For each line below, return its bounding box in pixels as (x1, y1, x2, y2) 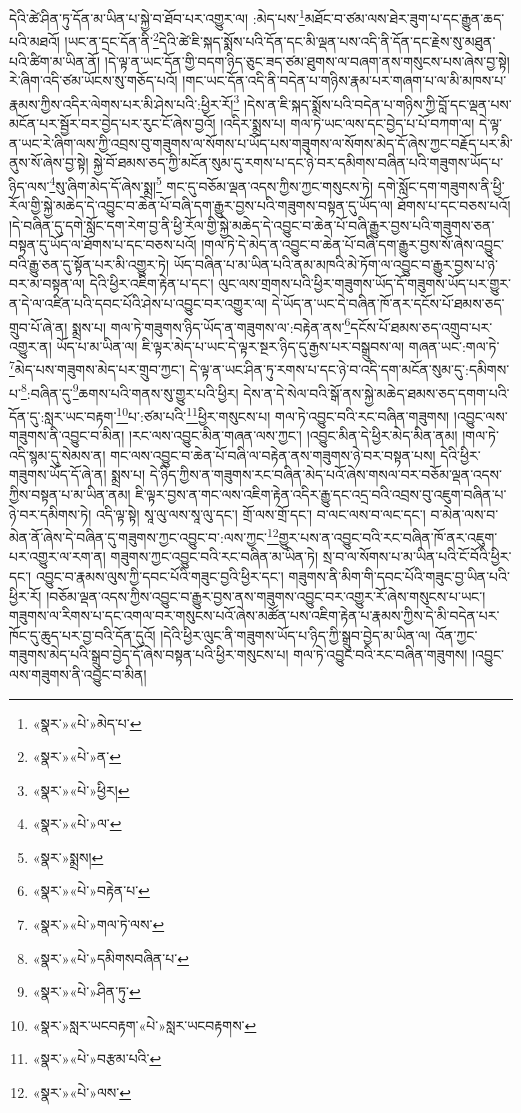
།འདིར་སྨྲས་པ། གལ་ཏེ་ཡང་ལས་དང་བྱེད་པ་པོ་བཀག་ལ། (220, 112, 475, 133)
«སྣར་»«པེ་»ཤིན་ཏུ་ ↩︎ (32, 981, 141, 1002)
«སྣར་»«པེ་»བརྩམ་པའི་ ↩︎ (32, 1048, 162, 1069)
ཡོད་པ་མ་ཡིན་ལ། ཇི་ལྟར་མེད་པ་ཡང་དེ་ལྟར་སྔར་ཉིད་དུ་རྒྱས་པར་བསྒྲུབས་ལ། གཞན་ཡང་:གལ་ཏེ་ (56, 335, 500, 356)
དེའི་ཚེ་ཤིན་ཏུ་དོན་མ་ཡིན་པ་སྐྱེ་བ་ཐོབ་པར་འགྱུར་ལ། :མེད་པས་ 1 (9, 5, 305, 28)
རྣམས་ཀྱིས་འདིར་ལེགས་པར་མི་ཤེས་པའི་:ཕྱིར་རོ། (9, 93, 234, 114)
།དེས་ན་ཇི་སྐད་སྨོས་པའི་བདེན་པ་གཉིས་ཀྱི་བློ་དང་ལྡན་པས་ (243, 93, 512, 114)
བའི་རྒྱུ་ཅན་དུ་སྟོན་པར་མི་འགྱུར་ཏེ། (9, 253, 170, 274)
